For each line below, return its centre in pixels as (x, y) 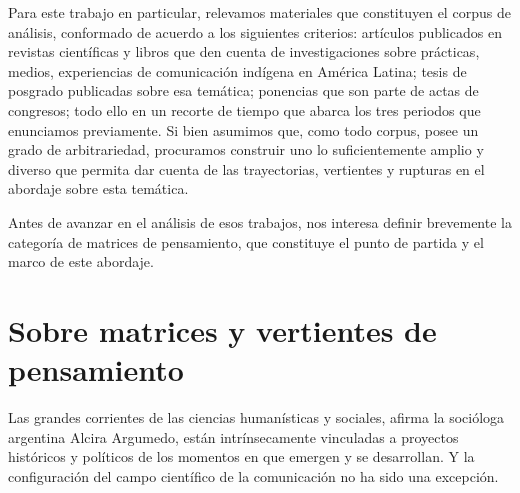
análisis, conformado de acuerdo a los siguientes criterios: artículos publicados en (255, 31)
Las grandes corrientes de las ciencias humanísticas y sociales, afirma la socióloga (256, 417)
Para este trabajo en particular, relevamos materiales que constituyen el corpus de (259, 12)
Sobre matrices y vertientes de (222, 329)
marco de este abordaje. (81, 261)
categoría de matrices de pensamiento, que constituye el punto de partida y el (246, 241)
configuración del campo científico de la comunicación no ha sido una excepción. (253, 475)
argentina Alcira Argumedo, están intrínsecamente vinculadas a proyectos (233, 436)
